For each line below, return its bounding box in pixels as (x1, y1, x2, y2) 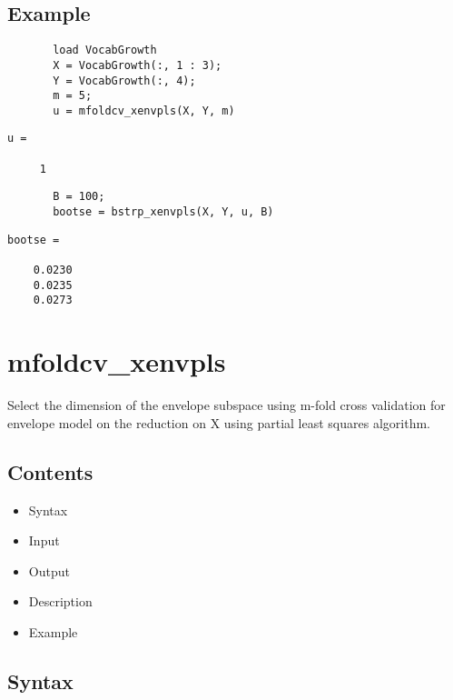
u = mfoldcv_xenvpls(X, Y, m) (53, 104, 235, 117)
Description (28, 592, 93, 611)
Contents (7, 457, 94, 485)
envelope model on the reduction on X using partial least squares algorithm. (7, 413, 430, 432)
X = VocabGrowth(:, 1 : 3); (53, 58, 222, 72)
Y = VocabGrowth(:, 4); (53, 74, 196, 87)
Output (28, 561, 70, 580)
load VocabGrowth (53, 44, 157, 57)
